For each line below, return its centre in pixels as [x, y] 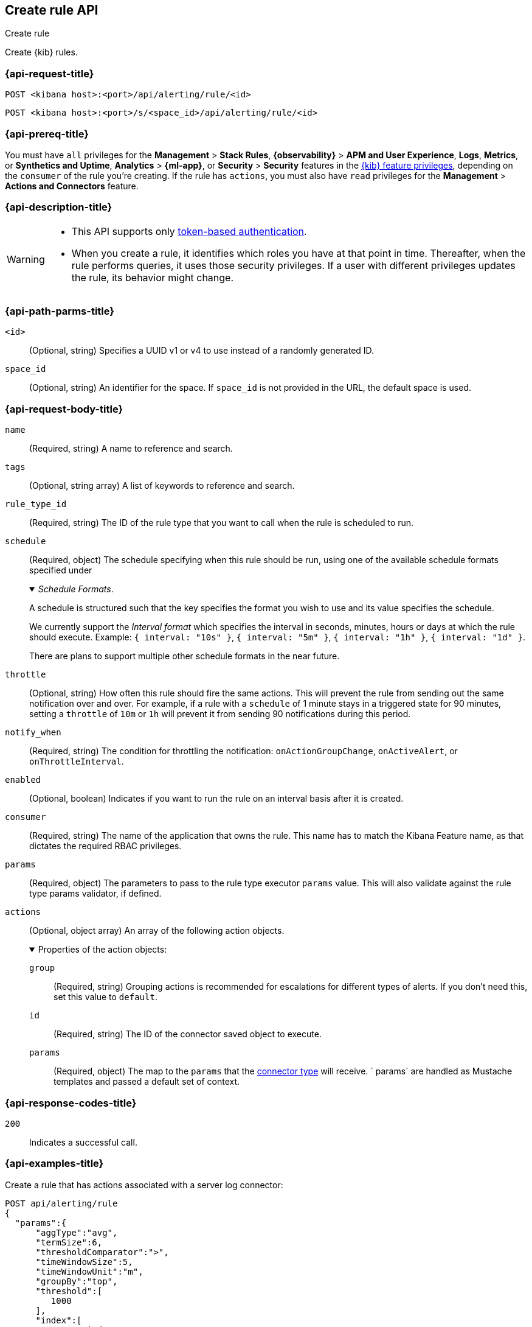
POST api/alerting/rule [61, 1203]
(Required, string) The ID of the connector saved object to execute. [188, 1034]
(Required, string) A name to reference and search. [131, 449]
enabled [23, 780]
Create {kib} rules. [41, 52]
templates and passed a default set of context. [147, 1082]
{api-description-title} [59, 207]
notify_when [33, 733]
